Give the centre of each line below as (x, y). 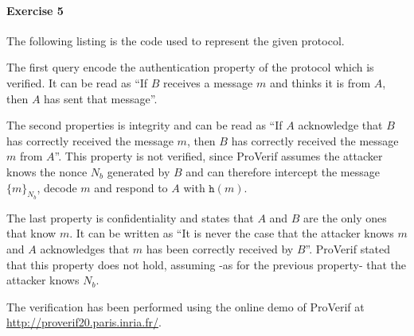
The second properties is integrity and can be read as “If (145, 125)
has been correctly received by (220, 248)
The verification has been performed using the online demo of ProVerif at (186, 306)
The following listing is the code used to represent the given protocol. (176, 40)
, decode (57, 187)
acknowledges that (85, 248)
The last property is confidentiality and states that (130, 217)
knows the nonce (47, 171)
